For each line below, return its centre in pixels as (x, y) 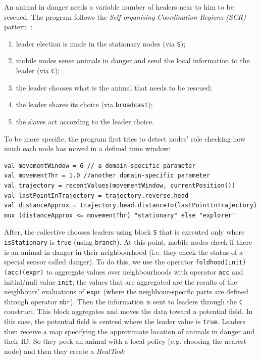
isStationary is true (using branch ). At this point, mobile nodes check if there (128, 241)
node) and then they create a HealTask (64, 351)
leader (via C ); (38, 71)
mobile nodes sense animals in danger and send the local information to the (133, 60)
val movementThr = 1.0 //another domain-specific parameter (107, 176)
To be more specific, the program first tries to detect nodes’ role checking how (125, 138)
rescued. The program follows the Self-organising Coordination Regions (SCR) (125, 16)
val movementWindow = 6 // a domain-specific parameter (100, 166)
